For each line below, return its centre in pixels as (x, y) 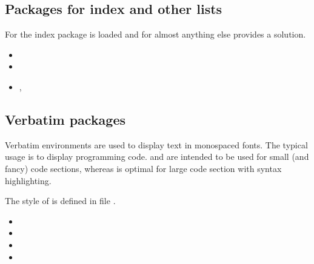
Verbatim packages (65, 119)
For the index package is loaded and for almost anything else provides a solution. (155, 34)
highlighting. (28, 180)
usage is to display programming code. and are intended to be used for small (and (157, 157)
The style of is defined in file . (60, 201)
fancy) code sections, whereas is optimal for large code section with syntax (143, 168)
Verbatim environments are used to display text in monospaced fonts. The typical (156, 144)
